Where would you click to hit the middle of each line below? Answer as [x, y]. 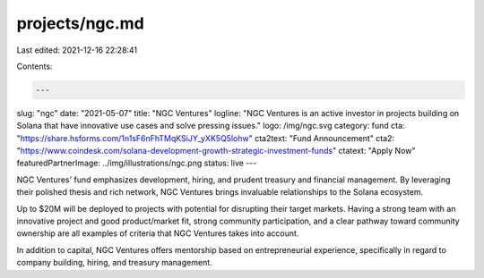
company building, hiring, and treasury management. [114, 263]
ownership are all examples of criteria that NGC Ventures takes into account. [158, 233]
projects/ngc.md [81, 23]
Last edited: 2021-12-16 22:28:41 [77, 50]
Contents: [35, 66]
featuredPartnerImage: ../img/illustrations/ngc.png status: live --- [137, 163]
